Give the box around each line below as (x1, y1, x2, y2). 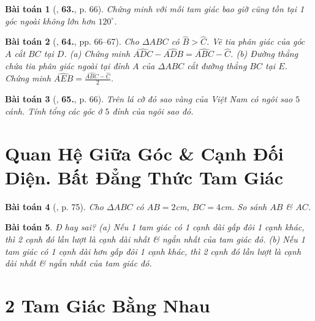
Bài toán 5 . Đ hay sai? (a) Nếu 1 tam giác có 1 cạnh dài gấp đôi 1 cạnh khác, (5, 221, 305, 233)
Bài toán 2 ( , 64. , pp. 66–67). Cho (5, 35, 139, 48)
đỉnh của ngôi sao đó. (112, 104, 194, 117)
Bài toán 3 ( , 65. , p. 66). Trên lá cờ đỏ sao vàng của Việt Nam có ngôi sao (5, 93, 293, 105)
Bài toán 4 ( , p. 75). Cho (5, 200, 104, 213)
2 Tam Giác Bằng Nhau (5, 292, 210, 317)
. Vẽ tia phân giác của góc (206, 35, 305, 48)
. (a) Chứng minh (64, 47, 131, 60)
